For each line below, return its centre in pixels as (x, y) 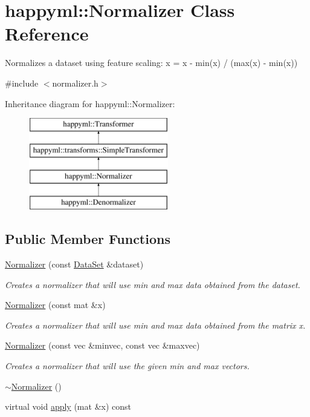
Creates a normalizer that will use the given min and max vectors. (127, 366)
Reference (47, 34)
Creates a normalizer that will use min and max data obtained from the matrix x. (155, 325)
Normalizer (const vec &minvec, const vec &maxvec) (102, 345)
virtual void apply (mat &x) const (68, 406)
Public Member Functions (88, 239)
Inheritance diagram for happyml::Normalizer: (90, 103)
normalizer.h (75, 83)
